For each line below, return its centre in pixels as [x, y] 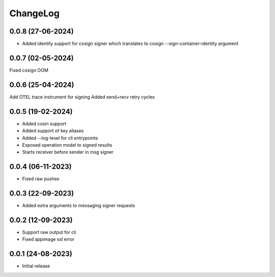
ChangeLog [34, 13]
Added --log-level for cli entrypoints [60, 138]
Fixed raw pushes [41, 179]
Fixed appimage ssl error [48, 239]
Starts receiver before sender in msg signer [68, 152]
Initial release [36, 266]
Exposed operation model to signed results [67, 145]
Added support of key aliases [53, 131]
